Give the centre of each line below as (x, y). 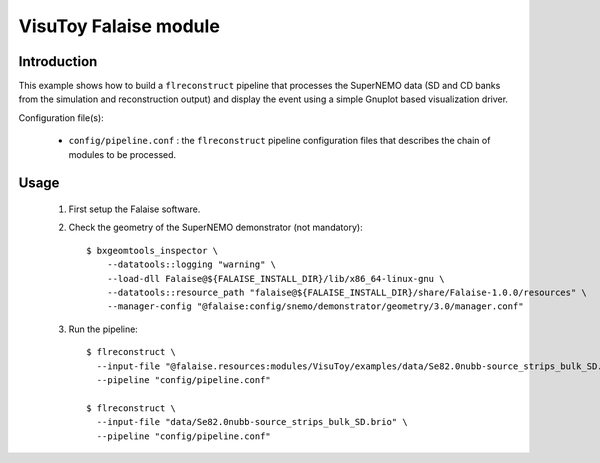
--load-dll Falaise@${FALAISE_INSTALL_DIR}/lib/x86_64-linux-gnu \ (275, 278)
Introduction (58, 61)
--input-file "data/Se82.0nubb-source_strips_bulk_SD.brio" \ (252, 422)
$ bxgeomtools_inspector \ (152, 250)
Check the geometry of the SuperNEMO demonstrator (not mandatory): (216, 227)
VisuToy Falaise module (119, 26)
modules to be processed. (122, 154)
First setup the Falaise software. (134, 209)
